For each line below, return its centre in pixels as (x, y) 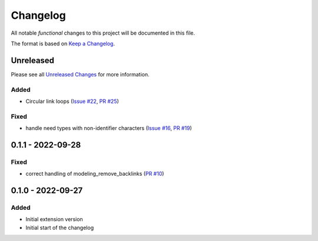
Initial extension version (54, 219)
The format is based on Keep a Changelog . (63, 43)
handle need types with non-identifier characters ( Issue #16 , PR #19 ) (109, 128)
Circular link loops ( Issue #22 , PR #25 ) (72, 101)
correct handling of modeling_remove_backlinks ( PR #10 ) (95, 174)
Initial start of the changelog (60, 227)
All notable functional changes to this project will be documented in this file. (103, 33)
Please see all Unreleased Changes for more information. (80, 74)
